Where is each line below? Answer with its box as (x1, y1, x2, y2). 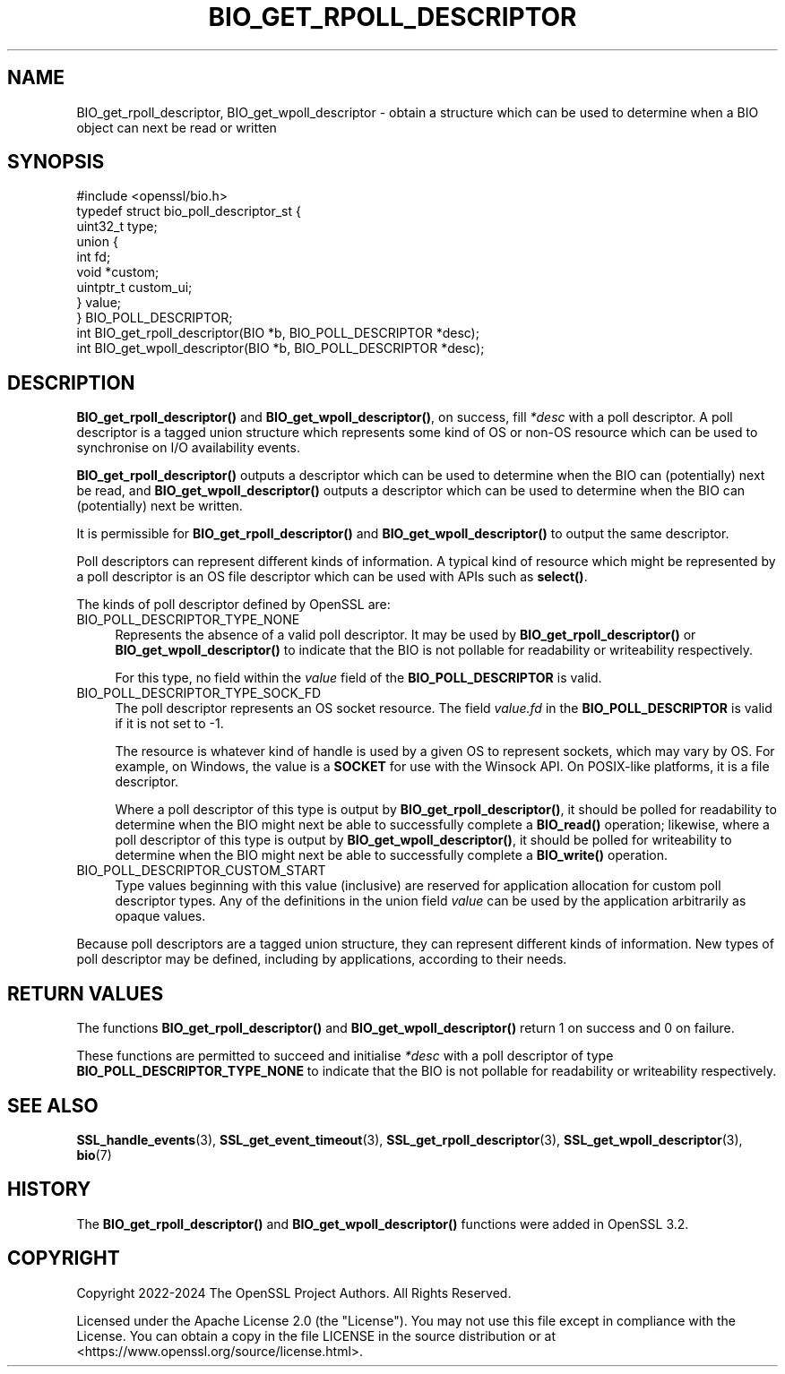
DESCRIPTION (7, 371, 135, 394)
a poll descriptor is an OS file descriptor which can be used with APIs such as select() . (76, 569, 588, 585)
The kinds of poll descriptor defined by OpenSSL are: (76, 597, 391, 613)
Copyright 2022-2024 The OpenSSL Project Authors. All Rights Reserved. (76, 1284, 512, 1301)
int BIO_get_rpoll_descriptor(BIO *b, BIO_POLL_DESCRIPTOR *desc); (76, 325, 479, 341)
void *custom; (76, 264, 160, 280)
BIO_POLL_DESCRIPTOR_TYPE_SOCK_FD (76, 685, 322, 701)
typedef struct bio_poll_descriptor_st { (76, 203, 301, 219)
